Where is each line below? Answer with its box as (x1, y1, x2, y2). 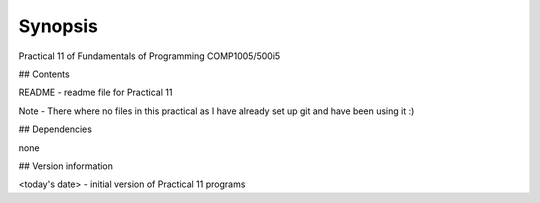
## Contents (18, 68, 70, 80)
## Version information (18, 160, 114, 172)
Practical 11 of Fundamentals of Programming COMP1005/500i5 (18, 50, 281, 62)
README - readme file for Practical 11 (18, 86, 173, 99)
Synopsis (18, 15, 99, 37)
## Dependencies (18, 123, 92, 135)
